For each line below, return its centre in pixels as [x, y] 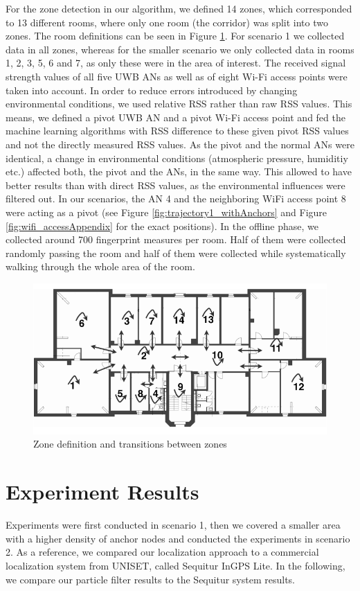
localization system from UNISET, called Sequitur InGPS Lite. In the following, [175, 565]
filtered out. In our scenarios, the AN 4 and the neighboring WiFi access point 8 [176, 199]
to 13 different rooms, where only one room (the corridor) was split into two [167, 22]
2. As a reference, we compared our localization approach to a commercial [162, 552]
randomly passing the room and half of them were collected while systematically [176, 253]
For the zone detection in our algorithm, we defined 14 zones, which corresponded [179, 8]
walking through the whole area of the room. [100, 266]
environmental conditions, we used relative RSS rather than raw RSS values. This [179, 104]
